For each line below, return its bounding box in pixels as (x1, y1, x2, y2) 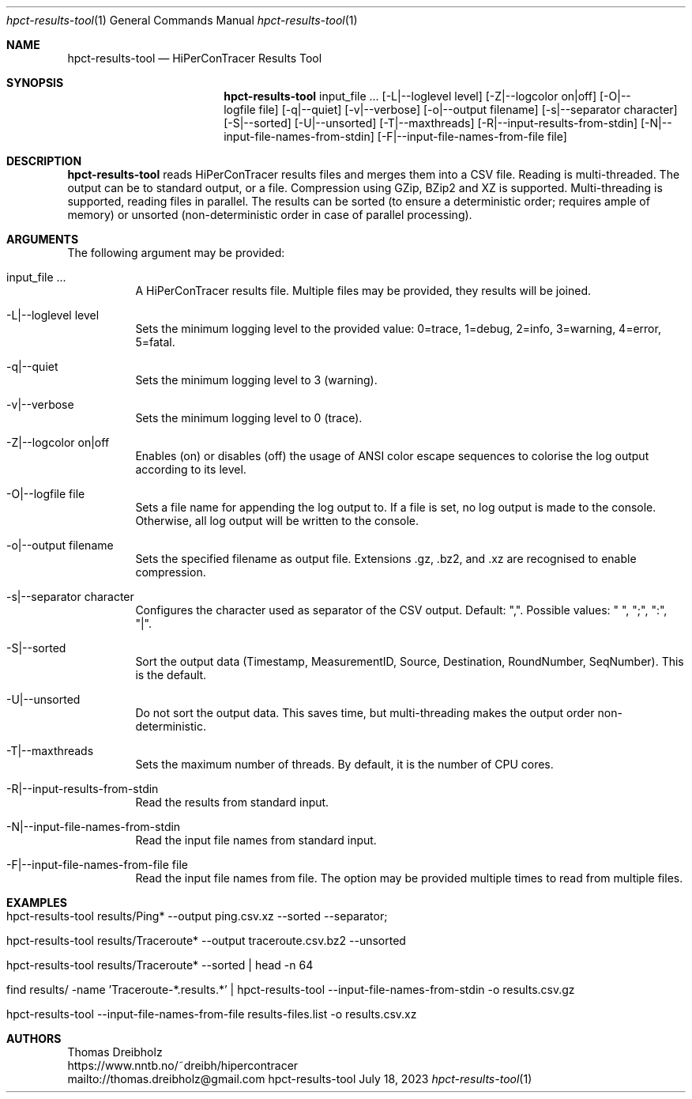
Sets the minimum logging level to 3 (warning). (135, 373, 378, 387)
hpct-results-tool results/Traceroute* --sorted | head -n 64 (6, 958, 314, 972)
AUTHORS (6, 1032, 62, 1045)
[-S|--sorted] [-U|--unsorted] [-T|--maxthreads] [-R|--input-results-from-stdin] (224, 116, 638, 130)
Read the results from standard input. (135, 795, 329, 809)
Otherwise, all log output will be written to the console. (135, 514, 419, 527)
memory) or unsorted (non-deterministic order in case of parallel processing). (67, 208, 472, 221)
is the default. (135, 668, 207, 682)
